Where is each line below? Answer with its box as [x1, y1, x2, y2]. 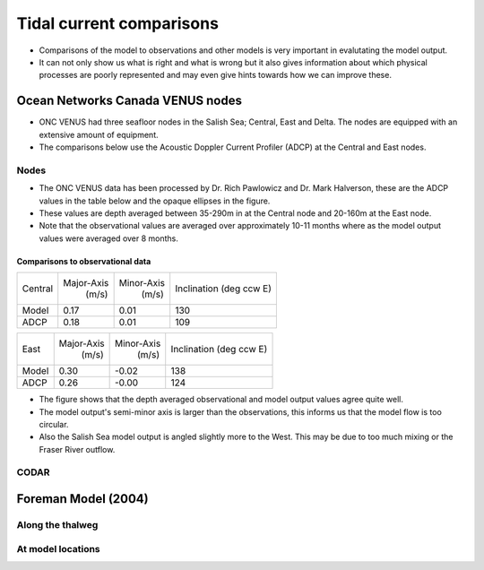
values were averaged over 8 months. [39, 233, 179, 244]
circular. [39, 419, 69, 429]
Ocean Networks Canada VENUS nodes [16, 93, 242, 108]
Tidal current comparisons [16, 13, 220, 33]
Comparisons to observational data [16, 255, 151, 266]
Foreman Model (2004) [16, 491, 149, 506]
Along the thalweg [16, 519, 99, 531]
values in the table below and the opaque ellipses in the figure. [39, 195, 271, 206]
